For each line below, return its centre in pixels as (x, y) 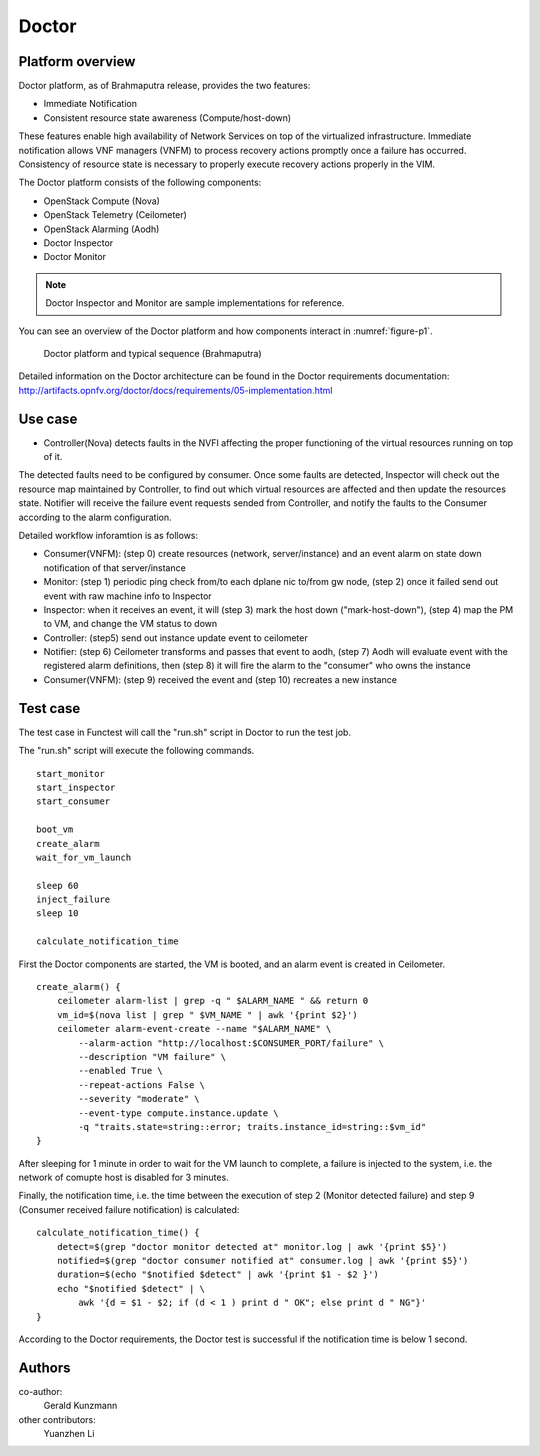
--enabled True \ (121, 1071)
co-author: (40, 1391)
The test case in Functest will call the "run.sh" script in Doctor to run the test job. (185, 732)
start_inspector (76, 787)
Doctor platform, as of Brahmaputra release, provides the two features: (164, 86)
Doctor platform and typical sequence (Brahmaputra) (152, 353)
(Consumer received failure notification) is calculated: (129, 1209)
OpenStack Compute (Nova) (101, 201)
